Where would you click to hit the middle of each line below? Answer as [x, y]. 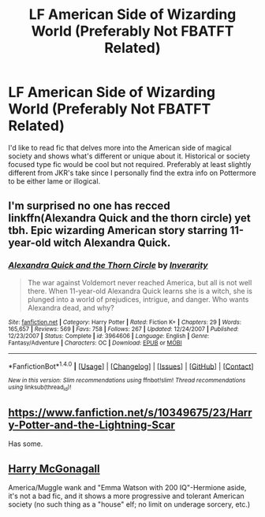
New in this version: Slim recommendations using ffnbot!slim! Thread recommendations [127, 381]
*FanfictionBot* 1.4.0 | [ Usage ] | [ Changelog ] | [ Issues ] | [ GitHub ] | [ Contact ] [131, 366]
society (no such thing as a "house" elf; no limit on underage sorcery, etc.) [129, 504]
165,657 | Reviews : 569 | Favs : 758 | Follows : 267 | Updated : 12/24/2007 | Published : [123, 329]
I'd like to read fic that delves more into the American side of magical [120, 147]
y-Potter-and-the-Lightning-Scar [92, 425]
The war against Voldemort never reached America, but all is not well [140, 282]
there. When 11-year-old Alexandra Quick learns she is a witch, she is [140, 291]
